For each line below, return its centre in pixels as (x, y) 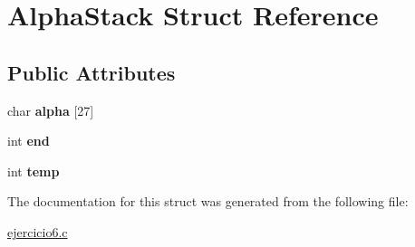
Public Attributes (92, 72)
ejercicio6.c (38, 231)
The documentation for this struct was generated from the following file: (208, 201)
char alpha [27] (51, 110)
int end (29, 141)
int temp (34, 171)
